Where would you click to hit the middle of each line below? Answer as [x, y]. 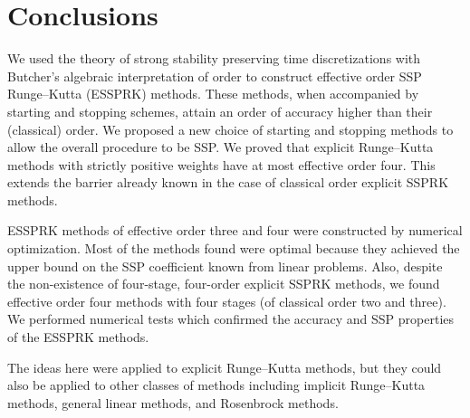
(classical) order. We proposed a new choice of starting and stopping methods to [230, 129]
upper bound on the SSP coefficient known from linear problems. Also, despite [225, 266]
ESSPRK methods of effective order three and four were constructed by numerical [235, 230]
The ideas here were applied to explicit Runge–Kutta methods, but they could [225, 367]
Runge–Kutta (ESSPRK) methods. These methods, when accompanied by [213, 94]
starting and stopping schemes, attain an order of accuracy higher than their [220, 111]
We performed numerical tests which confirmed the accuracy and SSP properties [231, 319]
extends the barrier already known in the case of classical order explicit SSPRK [228, 182]
